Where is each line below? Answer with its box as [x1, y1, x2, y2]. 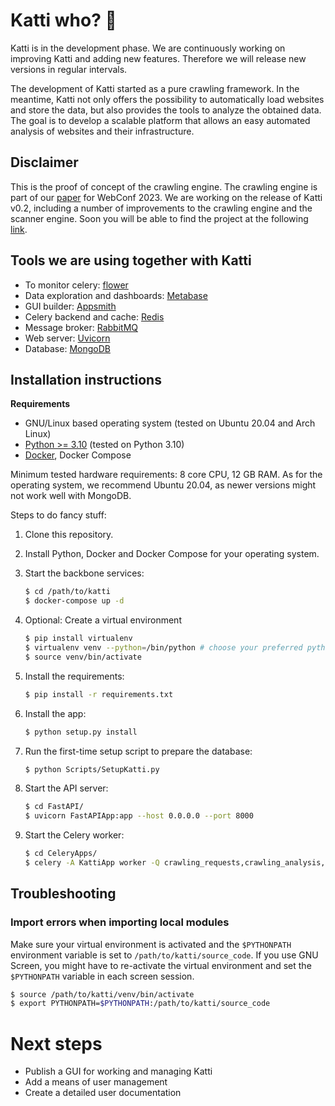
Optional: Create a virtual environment [24, 614, 182, 626]
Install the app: [24, 707, 87, 719]
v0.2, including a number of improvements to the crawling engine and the [10, 202, 313, 214]
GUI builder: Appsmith [24, 300, 117, 312]
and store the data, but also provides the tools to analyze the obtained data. [10, 104, 322, 116]
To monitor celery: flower [24, 279, 129, 291]
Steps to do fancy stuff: [10, 509, 107, 521]
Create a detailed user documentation [24, 1087, 182, 1099]
